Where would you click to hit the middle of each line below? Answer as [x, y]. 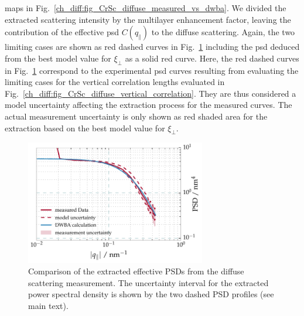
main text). [48, 306]
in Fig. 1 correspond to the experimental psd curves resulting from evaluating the [152, 70]
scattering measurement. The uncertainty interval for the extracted [148, 282]
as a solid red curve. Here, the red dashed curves [212, 58]
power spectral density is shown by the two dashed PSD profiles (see [151, 294]
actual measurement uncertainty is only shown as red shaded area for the [136, 116]
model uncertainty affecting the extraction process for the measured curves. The [148, 105]
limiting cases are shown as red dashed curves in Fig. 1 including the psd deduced [152, 47]
